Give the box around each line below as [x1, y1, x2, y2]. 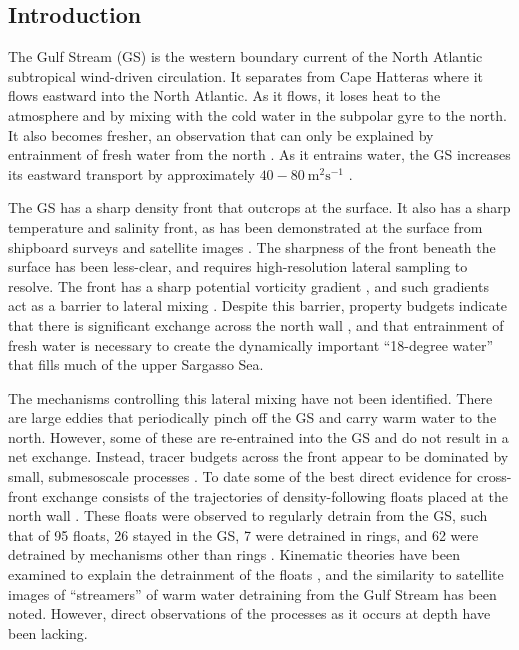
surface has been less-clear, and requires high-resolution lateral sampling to [8, 256, 468, 277]
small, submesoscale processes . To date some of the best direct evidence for [8, 466, 473, 487]
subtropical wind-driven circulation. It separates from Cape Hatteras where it [8, 65, 484, 86]
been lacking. [8, 622, 88, 643]
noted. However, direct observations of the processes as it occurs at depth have [8, 603, 491, 624]
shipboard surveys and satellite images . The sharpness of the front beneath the [8, 236, 496, 257]
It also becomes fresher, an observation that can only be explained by [8, 124, 434, 145]
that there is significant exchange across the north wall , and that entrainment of [8, 314, 504, 335]
